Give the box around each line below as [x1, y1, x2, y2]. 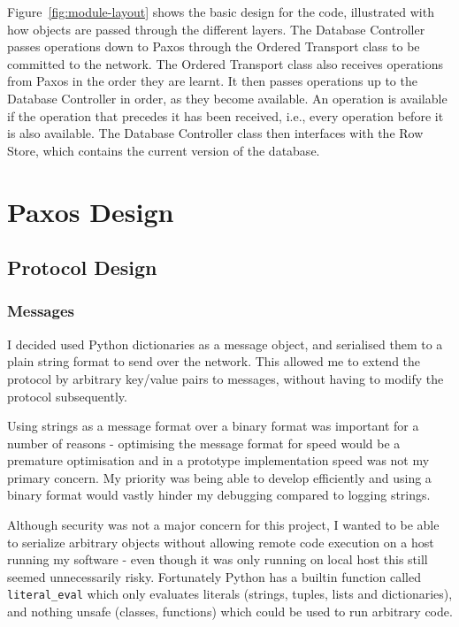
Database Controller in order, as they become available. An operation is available [7, 88, 448, 107]
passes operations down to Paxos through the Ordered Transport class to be [7, 37, 420, 56]
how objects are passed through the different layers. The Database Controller [7, 19, 425, 38]
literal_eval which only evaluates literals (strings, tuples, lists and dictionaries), [7, 585, 453, 603]
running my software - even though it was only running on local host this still [7, 550, 428, 569]
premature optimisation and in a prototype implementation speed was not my [7, 451, 430, 470]
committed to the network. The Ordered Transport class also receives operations [7, 54, 444, 73]
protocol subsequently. [7, 386, 127, 405]
